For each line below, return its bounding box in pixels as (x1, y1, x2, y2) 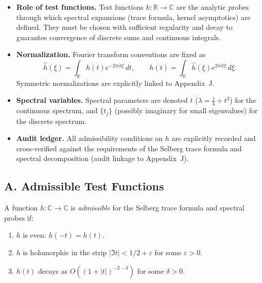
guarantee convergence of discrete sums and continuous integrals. (16, 31, 221, 42)
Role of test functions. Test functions (16, 2, 144, 12)
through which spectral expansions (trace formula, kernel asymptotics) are (16, 11, 251, 22)
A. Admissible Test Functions (4, 178, 164, 194)
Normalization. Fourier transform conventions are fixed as (16, 49, 206, 60)
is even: (23, 229, 46, 240)
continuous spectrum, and (16, 105, 98, 116)
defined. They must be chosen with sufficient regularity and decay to (16, 22, 233, 32)
